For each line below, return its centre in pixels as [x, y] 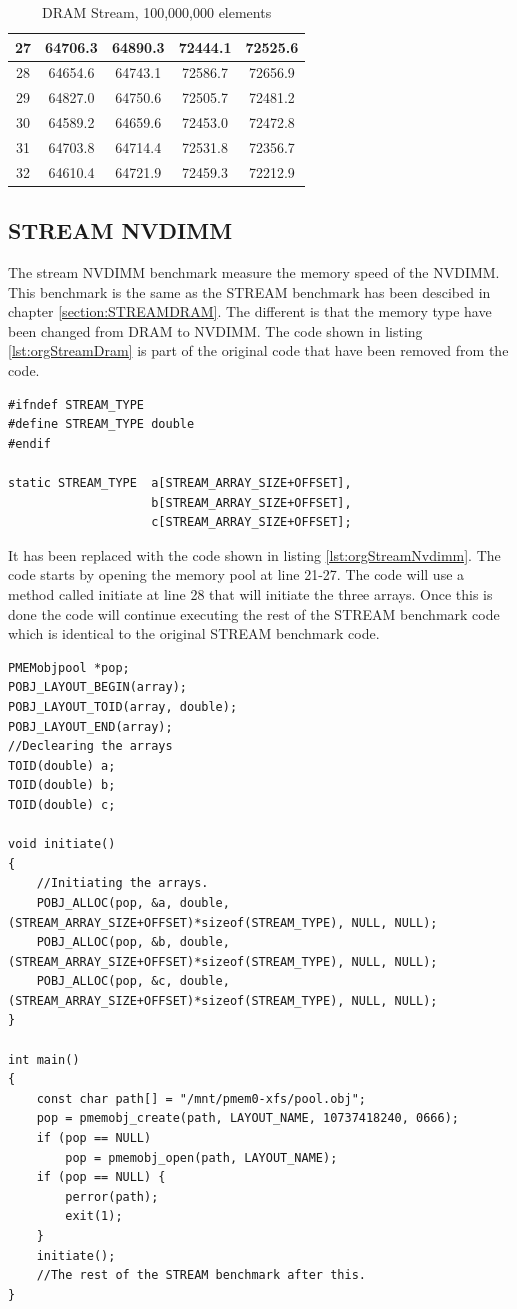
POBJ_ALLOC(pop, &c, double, [133, 981]
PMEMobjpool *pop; [69, 667]
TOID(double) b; [62, 785]
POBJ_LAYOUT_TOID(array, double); [123, 706]
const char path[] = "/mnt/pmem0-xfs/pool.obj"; [201, 1098]
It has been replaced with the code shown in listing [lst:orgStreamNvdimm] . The [254, 554]
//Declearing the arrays [90, 746]
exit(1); [94, 1216]
